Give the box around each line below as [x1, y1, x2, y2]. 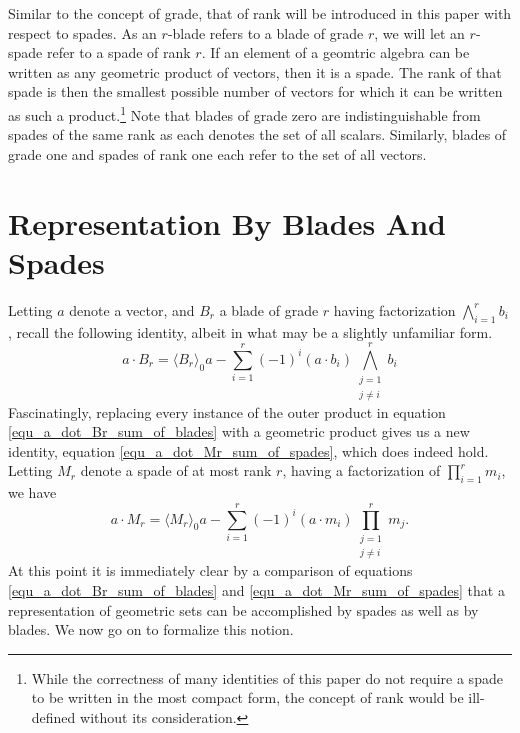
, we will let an [374, 22, 465, 43]
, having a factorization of [282, 460, 441, 481]
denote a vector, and [69, 299, 195, 320]
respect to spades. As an [8, 22, 157, 43]
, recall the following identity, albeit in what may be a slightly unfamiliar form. [8, 321, 493, 342]
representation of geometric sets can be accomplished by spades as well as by [8, 599, 479, 620]
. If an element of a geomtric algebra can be [201, 42, 470, 63]
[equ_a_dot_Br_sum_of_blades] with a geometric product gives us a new [8, 421, 470, 442]
